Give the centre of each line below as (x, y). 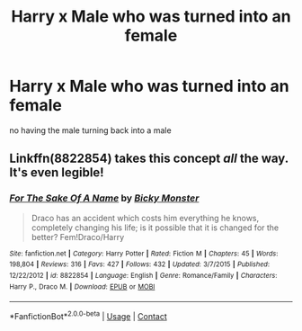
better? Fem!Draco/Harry (78, 237)
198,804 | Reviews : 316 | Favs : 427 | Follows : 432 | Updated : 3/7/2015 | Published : (140, 264)
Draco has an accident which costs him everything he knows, (145, 218)
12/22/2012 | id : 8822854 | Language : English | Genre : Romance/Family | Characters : (143, 275)
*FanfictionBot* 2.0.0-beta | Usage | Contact (89, 315)
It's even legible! (57, 173)
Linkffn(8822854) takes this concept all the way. (149, 159)
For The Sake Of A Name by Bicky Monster (104, 198)
